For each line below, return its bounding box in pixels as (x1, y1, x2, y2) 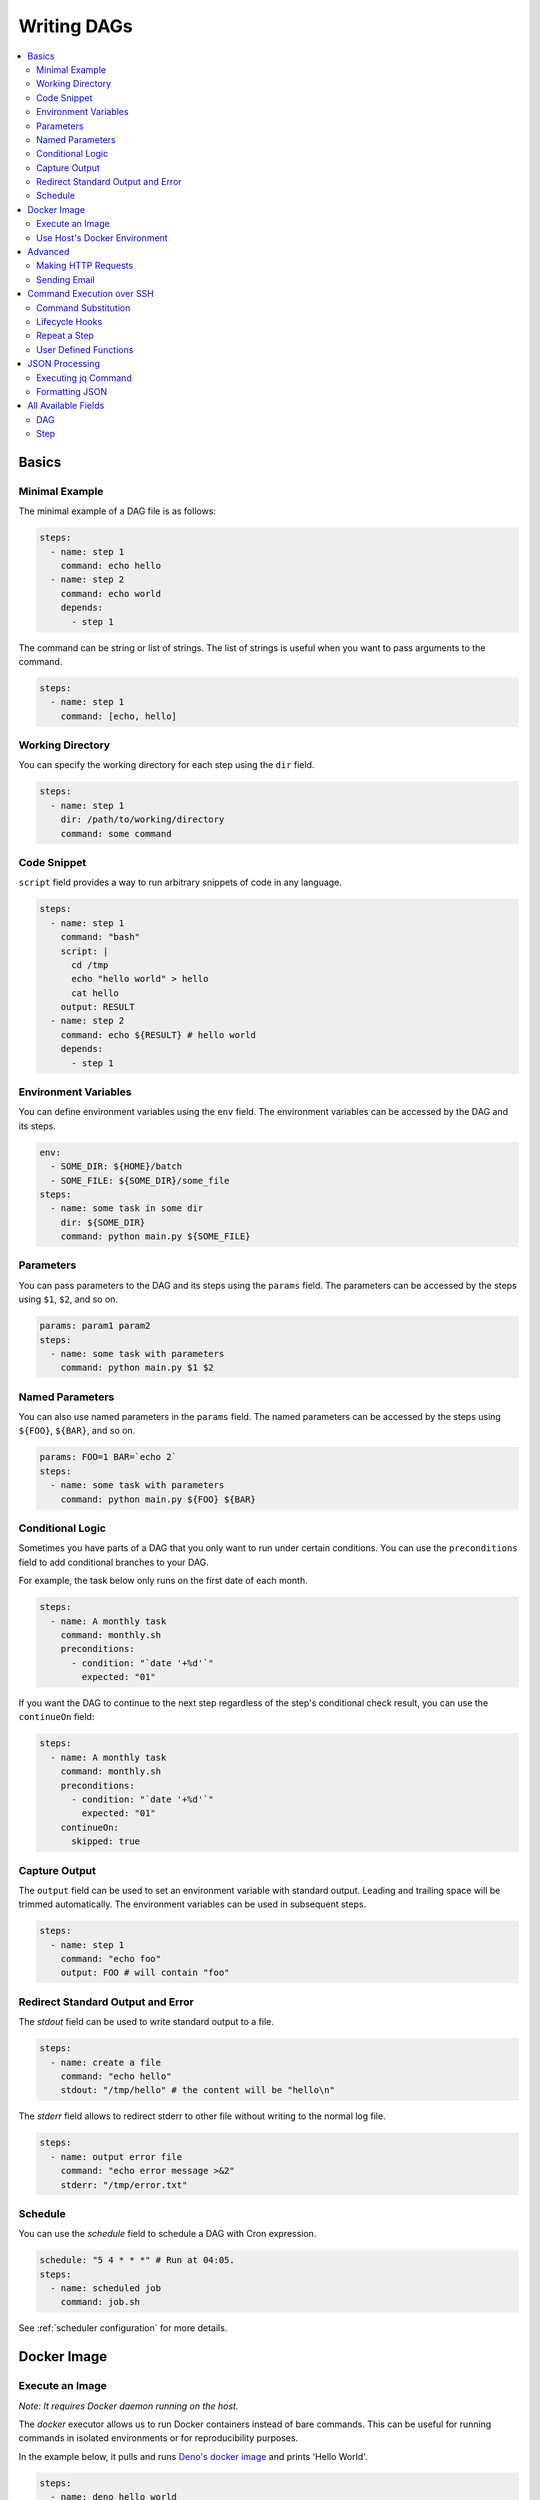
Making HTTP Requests (36, 260, 134, 272)
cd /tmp (71, 959, 109, 970)
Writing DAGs (18, 15, 134, 37)
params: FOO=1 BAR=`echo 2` (39, 1451, 177, 1463)
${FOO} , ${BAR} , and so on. (18, 1425, 136, 1437)
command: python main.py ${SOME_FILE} (60, 1231, 251, 1242)
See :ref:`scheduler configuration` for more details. (18, 2322, 228, 2334)
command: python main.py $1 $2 (60, 1362, 214, 1374)
